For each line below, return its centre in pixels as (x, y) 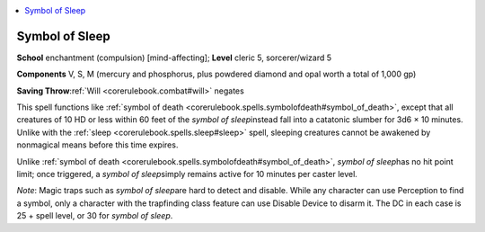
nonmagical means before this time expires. (97, 145)
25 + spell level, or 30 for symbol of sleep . (95, 216)
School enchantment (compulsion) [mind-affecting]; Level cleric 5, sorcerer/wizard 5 (174, 58)
